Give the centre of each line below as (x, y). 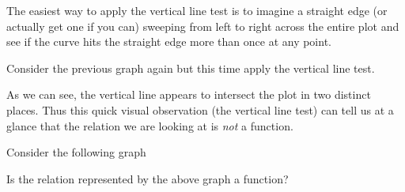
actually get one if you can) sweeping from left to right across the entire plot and (203, 26)
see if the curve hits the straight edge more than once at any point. (169, 41)
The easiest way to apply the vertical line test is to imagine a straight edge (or (197, 10)
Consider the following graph (76, 152)
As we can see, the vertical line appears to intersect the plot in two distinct (189, 94)
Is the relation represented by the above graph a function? (148, 178)
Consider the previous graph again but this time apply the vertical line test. (191, 68)
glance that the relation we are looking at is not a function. (150, 125)
